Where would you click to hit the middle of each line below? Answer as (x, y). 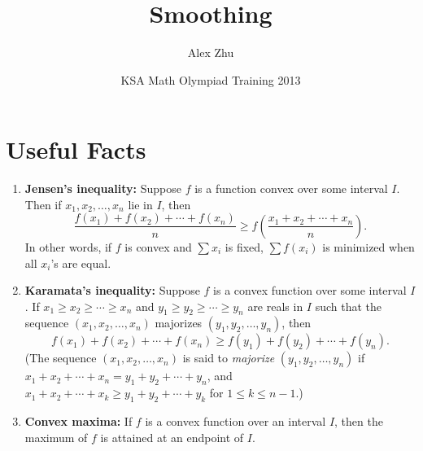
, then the (359, 421)
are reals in (275, 306)
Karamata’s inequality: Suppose (112, 290)
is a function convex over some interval (291, 188)
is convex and (158, 246)
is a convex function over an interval (235, 421)
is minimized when (368, 246)
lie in (140, 204)
